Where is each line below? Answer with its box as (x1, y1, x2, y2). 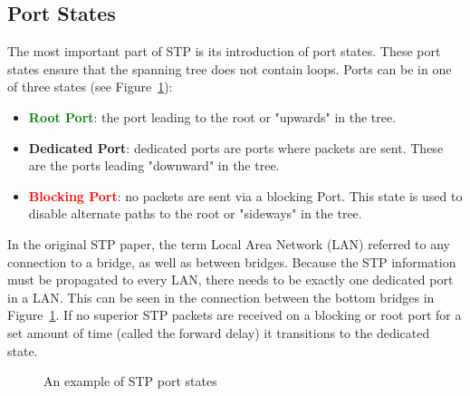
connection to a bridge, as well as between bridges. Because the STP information (7, 252, 456, 271)
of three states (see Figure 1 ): (7, 77, 173, 96)
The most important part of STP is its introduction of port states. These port (7, 42, 441, 61)
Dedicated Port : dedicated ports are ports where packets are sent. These (28, 138, 444, 157)
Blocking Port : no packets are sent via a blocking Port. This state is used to (28, 186, 463, 205)
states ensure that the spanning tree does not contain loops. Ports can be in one (7, 59, 452, 78)
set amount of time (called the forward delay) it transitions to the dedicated (7, 323, 430, 342)
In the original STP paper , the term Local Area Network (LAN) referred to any (7, 234, 450, 253)
